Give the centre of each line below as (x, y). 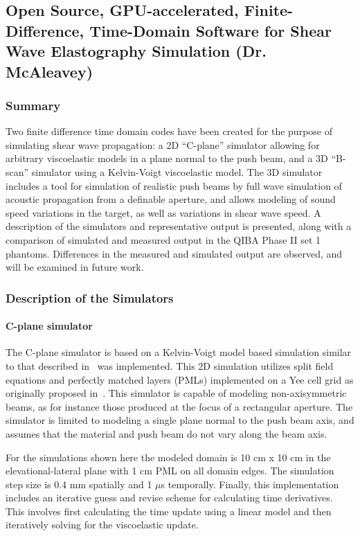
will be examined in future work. (75, 267)
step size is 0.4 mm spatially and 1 (79, 484)
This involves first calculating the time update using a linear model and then (169, 511)
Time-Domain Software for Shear (210, 30)
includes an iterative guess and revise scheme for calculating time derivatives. (169, 498)
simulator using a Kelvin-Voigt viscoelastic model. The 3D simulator (177, 171)
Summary (33, 105)
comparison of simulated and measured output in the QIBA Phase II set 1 (163, 239)
